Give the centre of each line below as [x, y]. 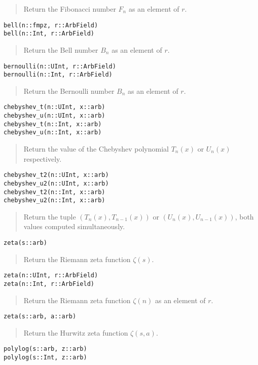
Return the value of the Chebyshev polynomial [96, 149]
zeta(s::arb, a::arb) [40, 317]
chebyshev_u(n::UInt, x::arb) [54, 116]
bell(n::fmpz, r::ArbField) [51, 25]
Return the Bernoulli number [69, 90]
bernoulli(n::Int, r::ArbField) [58, 75]
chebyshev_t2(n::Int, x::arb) [54, 192]
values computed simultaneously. [74, 226]
